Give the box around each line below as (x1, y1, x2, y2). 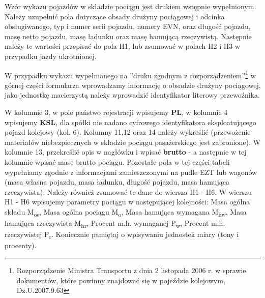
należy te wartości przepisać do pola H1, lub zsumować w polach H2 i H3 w (5, 41, 241, 51)
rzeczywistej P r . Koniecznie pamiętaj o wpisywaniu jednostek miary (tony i (5, 229, 239, 241)
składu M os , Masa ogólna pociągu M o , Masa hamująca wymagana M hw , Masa (5, 206, 247, 218)
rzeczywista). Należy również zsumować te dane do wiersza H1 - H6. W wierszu (5, 186, 252, 197)
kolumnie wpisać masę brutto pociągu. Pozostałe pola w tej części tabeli (5, 156, 230, 167)
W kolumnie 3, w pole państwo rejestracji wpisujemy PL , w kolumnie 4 (5, 107, 228, 117)
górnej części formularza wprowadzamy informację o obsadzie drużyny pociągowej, (5, 79, 261, 90)
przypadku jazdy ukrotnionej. (5, 50, 97, 61)
